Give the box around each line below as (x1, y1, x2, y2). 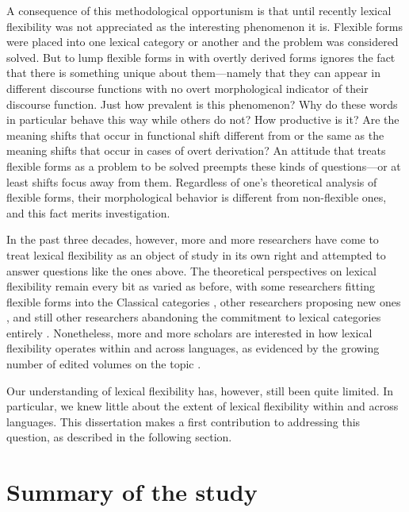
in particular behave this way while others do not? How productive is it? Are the (6, 111, 399, 128)
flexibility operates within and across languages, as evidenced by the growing (6, 340, 380, 356)
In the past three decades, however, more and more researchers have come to (6, 231, 379, 248)
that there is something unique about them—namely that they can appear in (6, 64, 380, 81)
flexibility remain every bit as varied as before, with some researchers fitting (6, 278, 375, 294)
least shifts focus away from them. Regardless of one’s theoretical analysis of (6, 173, 377, 190)
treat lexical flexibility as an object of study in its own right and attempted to (6, 246, 386, 263)
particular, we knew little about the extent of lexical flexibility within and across (6, 398, 399, 414)
